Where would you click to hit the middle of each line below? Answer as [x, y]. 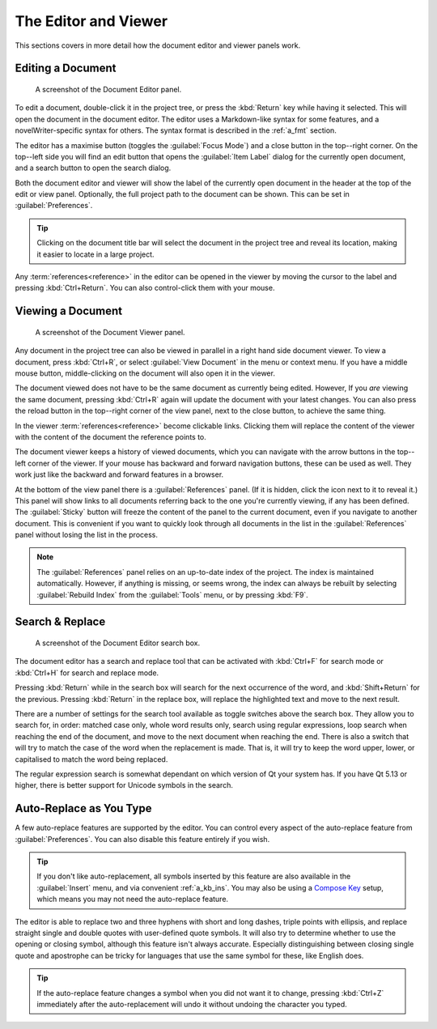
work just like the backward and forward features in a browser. [119, 474]
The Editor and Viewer [91, 21]
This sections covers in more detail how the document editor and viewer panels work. [158, 45]
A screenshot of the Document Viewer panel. [110, 332]
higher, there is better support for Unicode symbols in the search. [124, 785]
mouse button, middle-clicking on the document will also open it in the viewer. [145, 373]
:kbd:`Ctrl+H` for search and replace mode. [87, 673]
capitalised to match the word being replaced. [91, 759]
